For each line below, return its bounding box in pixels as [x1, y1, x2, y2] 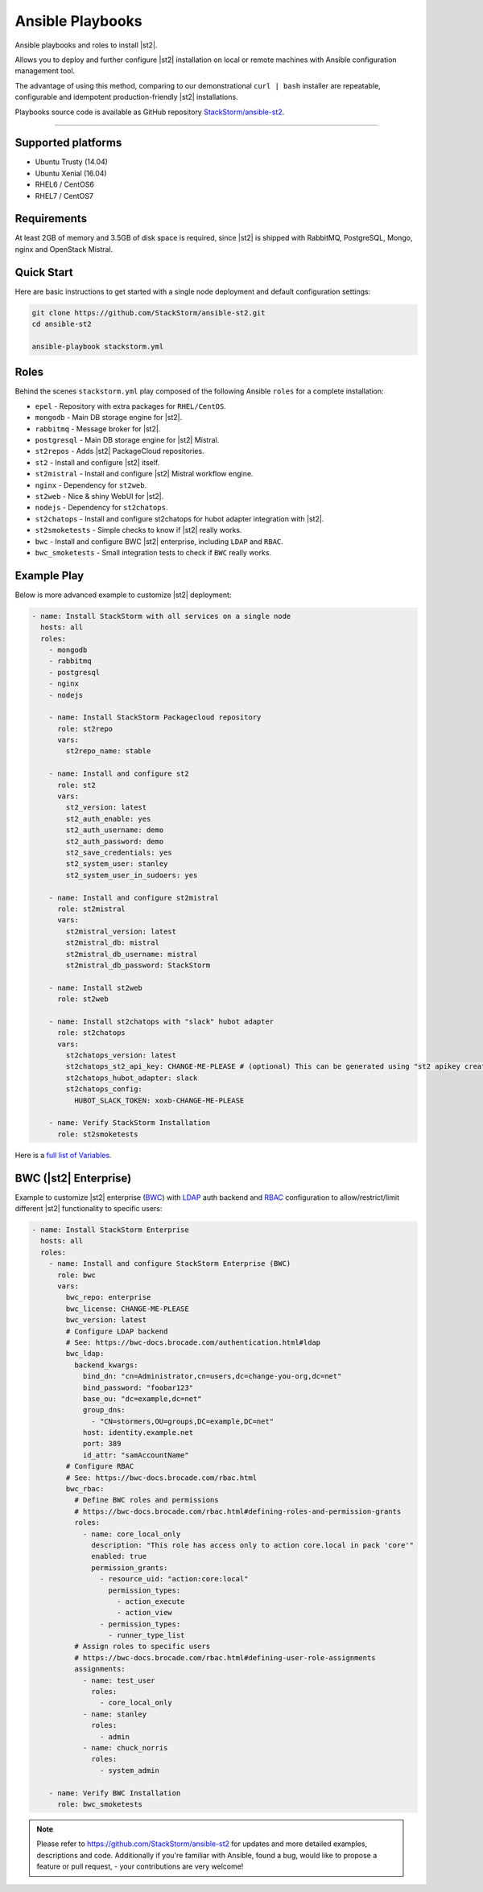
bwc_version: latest [65, 1316, 147, 1325]
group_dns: [82, 1405, 126, 1415]
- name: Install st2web [48, 983, 142, 992]
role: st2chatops [57, 1028, 126, 1037]
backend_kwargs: [73, 1360, 138, 1370]
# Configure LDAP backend [65, 1326, 168, 1336]
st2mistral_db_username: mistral [65, 950, 198, 958]
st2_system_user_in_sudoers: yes [65, 870, 198, 880]
